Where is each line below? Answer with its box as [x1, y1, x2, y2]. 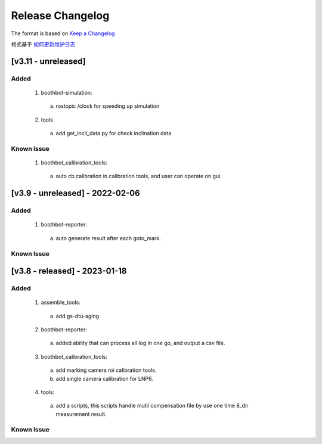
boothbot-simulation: [41, 89, 92, 96]
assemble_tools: [41, 299, 80, 306]
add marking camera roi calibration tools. [55, 367, 157, 374]
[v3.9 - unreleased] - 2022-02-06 [11, 188, 140, 198]
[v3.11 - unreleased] [11, 56, 86, 66]
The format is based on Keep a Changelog [11, 30, 115, 37]
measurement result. [55, 410, 107, 417]
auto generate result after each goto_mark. [55, 234, 161, 241]
